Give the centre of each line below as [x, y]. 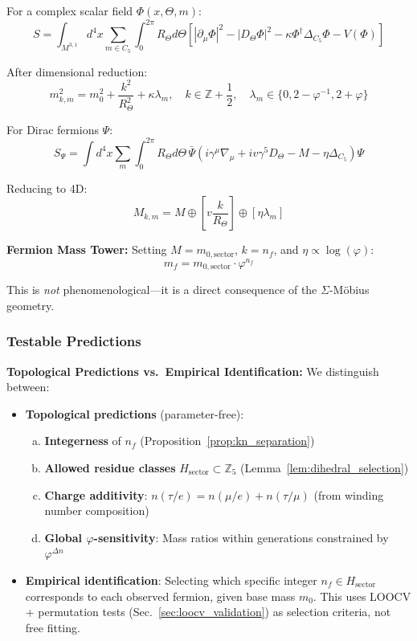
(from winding [349, 494]
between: [28, 387]
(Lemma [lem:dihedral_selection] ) [325, 468]
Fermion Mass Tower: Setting [87, 249]
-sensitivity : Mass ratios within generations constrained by [241, 537]
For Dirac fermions [53, 129]
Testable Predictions [74, 341]
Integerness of [83, 441]
